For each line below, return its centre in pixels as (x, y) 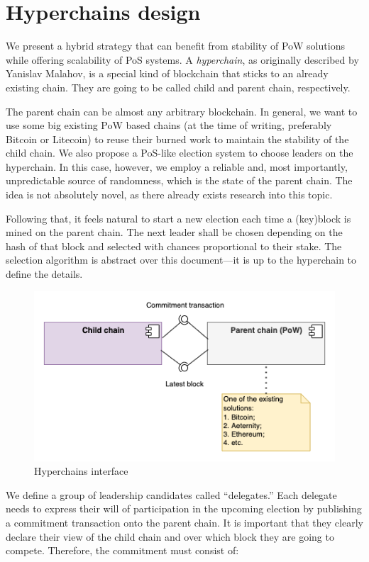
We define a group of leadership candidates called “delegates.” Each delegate (171, 494)
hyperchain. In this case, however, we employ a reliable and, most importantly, (177, 166)
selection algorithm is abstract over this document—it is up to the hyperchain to (181, 260)
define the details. (44, 274)
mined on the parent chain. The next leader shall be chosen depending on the (174, 232)
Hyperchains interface (81, 471)
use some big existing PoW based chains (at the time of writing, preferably (169, 125)
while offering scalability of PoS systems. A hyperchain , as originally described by (182, 59)
